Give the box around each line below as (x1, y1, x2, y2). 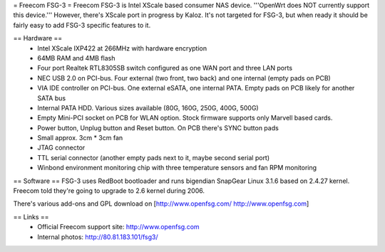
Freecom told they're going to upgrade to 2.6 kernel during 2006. (13, 187, 205, 195)
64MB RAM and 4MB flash (37, 53, 115, 62)
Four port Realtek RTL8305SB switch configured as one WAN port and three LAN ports (37, 64, 292, 73)
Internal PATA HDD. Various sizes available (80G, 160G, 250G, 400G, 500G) (37, 103, 260, 112)
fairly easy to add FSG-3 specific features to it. (13, 21, 151, 29)
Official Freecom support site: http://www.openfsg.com (37, 223, 200, 231)
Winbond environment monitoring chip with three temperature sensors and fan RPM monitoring (37, 164, 317, 172)
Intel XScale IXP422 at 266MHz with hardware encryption (37, 43, 207, 53)
